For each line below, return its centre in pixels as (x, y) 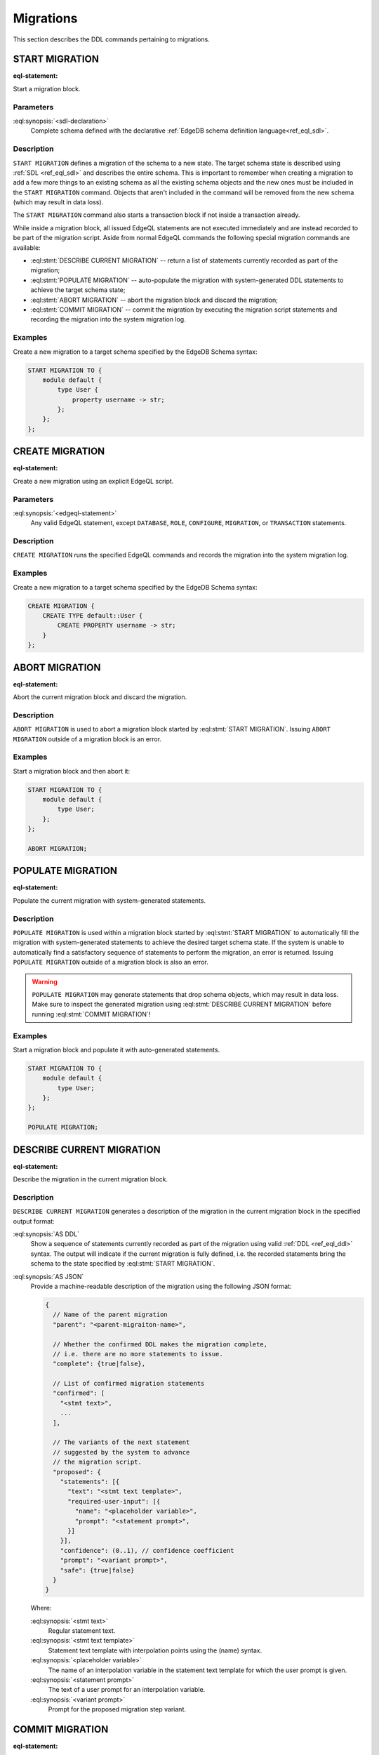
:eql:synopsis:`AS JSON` (48, 1276)
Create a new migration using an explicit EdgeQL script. (93, 481)
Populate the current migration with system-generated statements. (109, 900)
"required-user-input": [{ (114, 1501)
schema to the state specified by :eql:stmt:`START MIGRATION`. (123, 1264)
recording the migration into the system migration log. (108, 319)
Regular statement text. (82, 1631)
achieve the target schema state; (78, 290)
